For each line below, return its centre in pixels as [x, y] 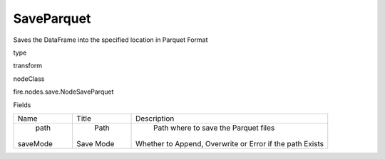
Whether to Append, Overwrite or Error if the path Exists [230, 143]
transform [28, 66]
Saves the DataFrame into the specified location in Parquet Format [111, 40]
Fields [22, 105]
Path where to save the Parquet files [214, 128]
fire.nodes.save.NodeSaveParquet [63, 92]
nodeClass [29, 79]
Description [155, 119]
